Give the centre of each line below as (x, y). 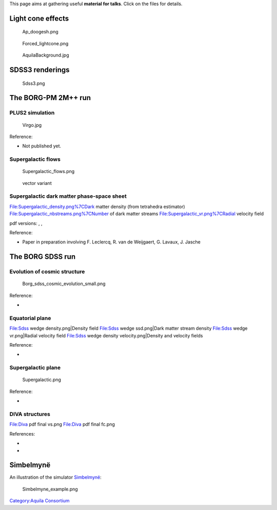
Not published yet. (42, 146)
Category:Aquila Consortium (39, 501)
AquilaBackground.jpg (46, 55)
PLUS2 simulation (32, 113)
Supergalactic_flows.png (48, 172)
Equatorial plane (30, 318)
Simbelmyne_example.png (50, 489)
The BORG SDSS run (43, 257)
